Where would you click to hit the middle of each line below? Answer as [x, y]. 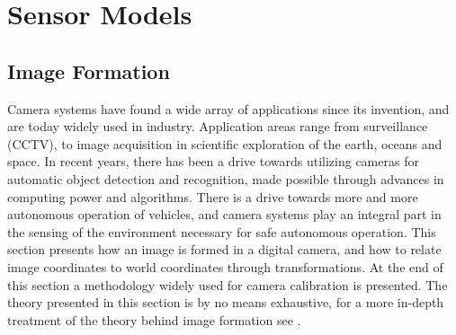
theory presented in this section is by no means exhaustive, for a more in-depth [226, 302]
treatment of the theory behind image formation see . [154, 319]
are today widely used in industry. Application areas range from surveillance [218, 126]
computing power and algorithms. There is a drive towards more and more [213, 196]
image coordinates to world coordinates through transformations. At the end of [225, 266]
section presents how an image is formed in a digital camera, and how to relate [224, 249]
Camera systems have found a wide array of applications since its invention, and [228, 108]
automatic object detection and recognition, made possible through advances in [226, 178]
